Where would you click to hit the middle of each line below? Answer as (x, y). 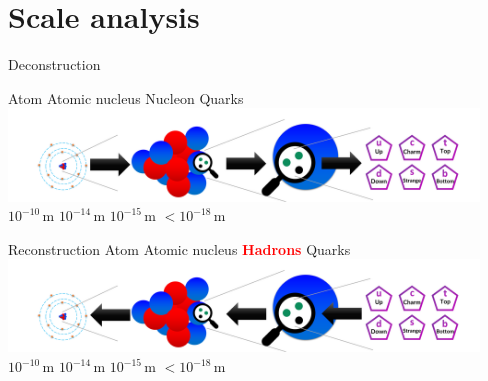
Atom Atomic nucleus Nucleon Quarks (126, 97)
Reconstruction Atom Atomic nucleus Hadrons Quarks (179, 248)
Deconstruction (54, 64)
